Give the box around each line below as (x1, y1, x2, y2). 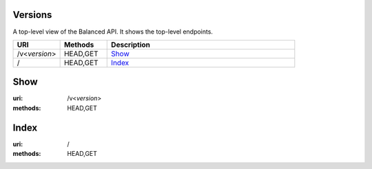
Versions (12, 9, 52, 21)
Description (111, 40, 151, 49)
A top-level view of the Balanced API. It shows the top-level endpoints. (12, 27, 214, 36)
